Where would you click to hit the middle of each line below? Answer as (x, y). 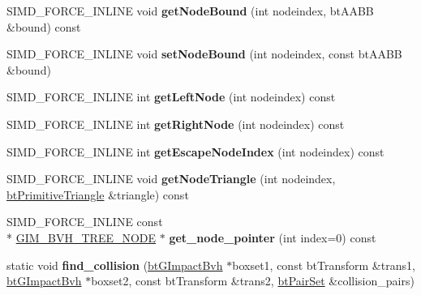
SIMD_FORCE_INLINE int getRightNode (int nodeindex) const (176, 124)
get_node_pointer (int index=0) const (273, 237)
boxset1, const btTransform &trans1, (324, 265)
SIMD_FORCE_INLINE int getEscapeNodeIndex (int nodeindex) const (195, 151)
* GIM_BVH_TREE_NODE (82, 237)
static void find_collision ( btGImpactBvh (115, 265)
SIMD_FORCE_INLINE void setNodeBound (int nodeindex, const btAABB (204, 54)
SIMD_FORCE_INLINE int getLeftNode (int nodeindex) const (171, 97)
